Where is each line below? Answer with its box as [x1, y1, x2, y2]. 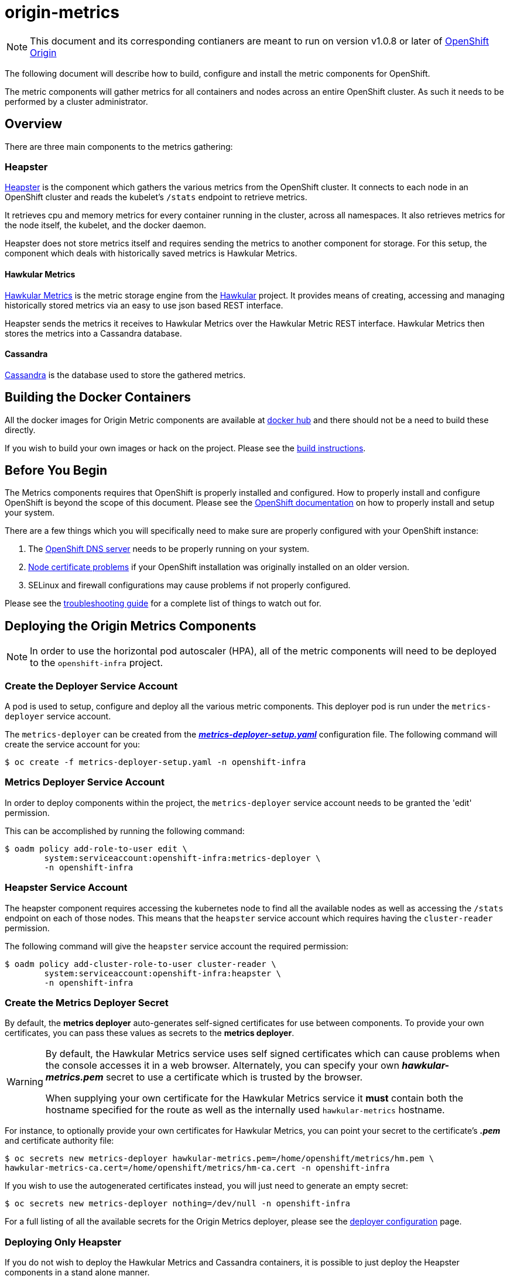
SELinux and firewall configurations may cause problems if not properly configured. [28, 580, 351, 591]
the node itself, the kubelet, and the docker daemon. [5, 220, 207, 231]
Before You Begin [5, 463, 108, 478]
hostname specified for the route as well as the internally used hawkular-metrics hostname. [45, 1104, 445, 1116]
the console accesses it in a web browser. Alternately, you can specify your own [45, 1059, 399, 1072]
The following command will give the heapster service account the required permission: [5, 941, 348, 951]
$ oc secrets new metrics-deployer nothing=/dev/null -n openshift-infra [5, 1199, 351, 1209]
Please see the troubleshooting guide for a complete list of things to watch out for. [5, 598, 321, 609]
